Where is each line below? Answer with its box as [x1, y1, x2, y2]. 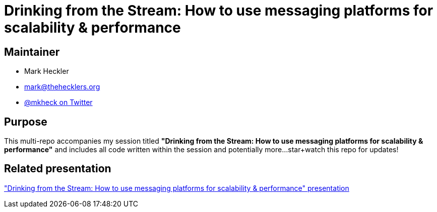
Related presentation [4, 162, 111, 175]
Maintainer [4, 45, 60, 58]
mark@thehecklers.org [24, 82, 100, 91]
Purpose [4, 115, 47, 128]
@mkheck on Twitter [24, 98, 93, 107]
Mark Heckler [24, 67, 69, 76]
